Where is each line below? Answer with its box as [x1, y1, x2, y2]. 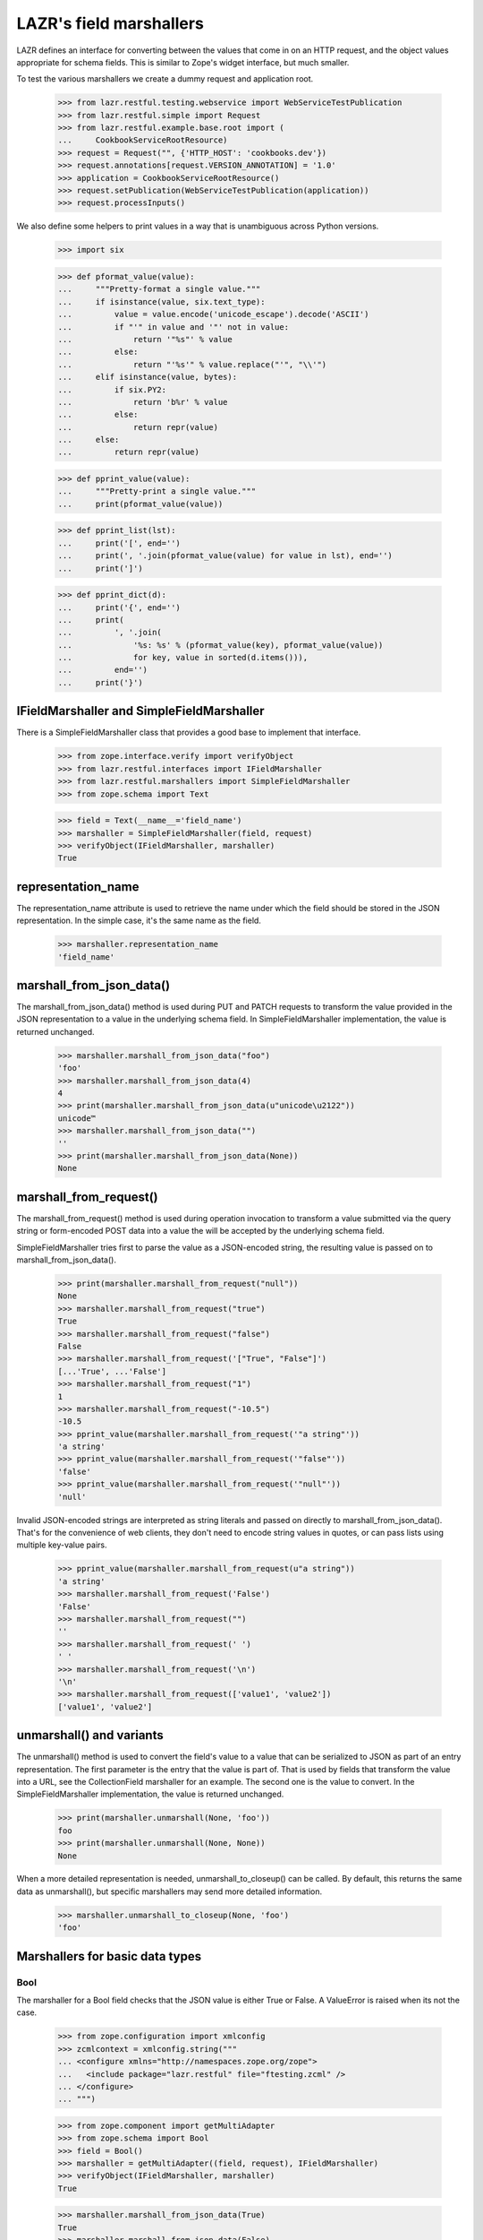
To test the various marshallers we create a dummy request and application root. [16, 73, 314, 84]
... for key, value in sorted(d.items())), [57, 652, 309, 663]
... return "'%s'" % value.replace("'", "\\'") [57, 359, 327, 369]
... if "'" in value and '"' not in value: [57, 322, 290, 332]
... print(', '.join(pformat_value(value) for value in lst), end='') [57, 551, 394, 561]
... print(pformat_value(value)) [57, 498, 224, 509]
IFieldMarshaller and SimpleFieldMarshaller [16, 703, 265, 719]
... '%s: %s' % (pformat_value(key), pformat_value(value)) [57, 640, 384, 650]
